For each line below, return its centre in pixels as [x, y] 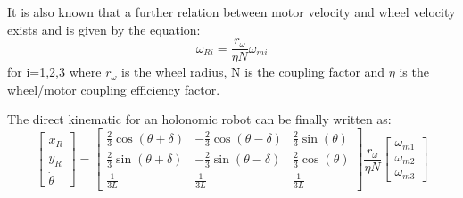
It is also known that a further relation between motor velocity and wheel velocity [231, 12]
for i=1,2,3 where [54, 72]
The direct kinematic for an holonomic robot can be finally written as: [199, 119]
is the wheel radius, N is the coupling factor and [253, 72]
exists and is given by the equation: [104, 29]
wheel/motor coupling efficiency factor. [114, 89]
